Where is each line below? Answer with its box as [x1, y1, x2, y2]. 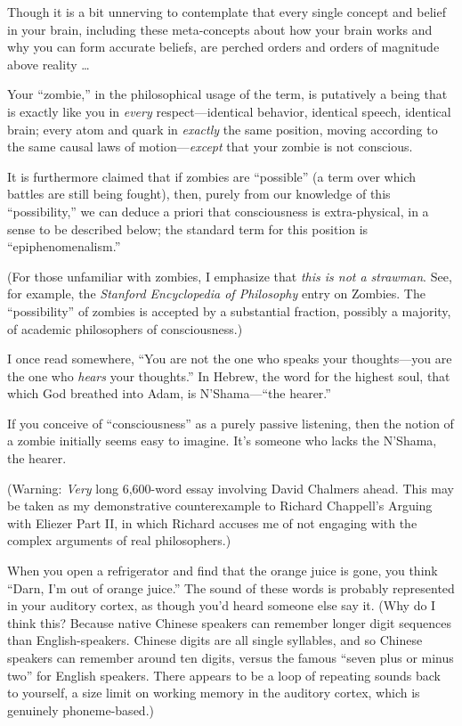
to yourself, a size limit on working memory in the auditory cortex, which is [7, 683, 420, 702]
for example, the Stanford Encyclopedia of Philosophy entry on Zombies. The [7, 284, 426, 303]
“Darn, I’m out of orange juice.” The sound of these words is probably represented [7, 578, 455, 597]
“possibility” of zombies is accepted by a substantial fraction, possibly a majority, [7, 301, 451, 320]
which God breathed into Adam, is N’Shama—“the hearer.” [7, 384, 331, 403]
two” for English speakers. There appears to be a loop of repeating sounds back [7, 665, 441, 684]
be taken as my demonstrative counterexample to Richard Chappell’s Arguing [7, 496, 433, 515]
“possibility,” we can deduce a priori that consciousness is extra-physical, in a [7, 201, 429, 220]
